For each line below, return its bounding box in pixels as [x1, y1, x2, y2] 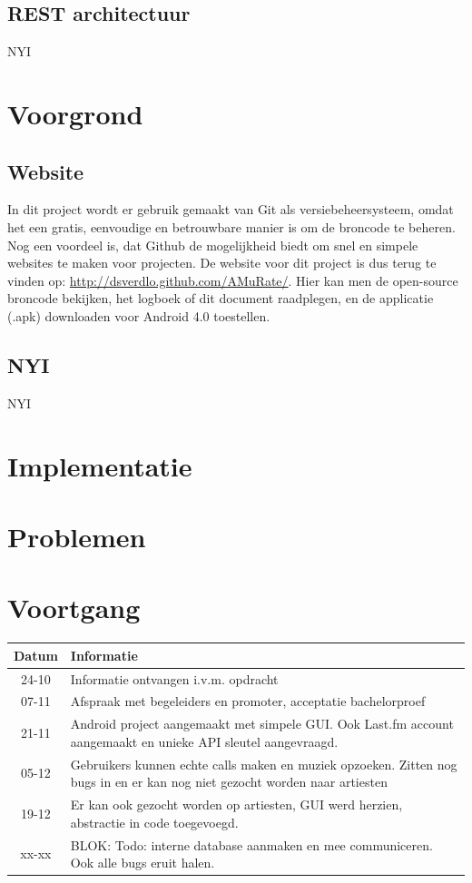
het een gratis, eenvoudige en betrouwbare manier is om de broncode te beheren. [7, 217, 456, 236]
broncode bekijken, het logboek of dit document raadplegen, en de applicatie [7, 289, 434, 308]
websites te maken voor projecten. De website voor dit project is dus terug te [7, 253, 437, 272]
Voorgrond [7, 94, 143, 132]
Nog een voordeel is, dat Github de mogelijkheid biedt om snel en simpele [7, 235, 418, 254]
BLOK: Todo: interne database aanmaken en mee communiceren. [70, 835, 433, 854]
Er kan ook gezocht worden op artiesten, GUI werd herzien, [70, 795, 403, 814]
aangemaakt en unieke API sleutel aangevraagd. [70, 731, 339, 751]
